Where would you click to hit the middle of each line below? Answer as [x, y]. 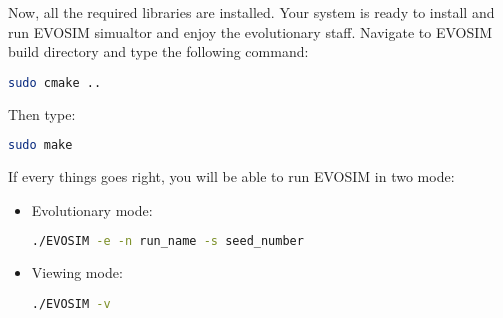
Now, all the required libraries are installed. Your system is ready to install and [251, 12]
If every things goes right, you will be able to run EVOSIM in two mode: [231, 176]
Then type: [42, 113]
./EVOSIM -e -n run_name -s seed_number [167, 241]
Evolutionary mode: [92, 209]
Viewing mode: [77, 272]
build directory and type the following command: [158, 51]
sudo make [40, 145]
